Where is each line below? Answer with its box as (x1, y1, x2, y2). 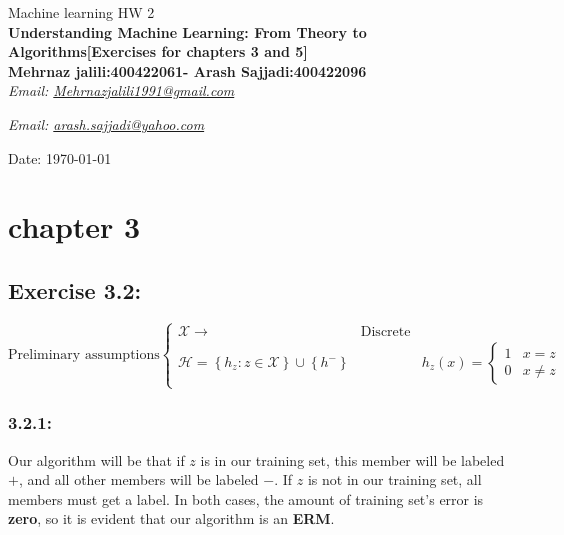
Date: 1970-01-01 (8, 147, 112, 168)
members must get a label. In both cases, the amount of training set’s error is (8, 488, 484, 509)
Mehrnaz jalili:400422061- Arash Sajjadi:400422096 (8, 60, 367, 81)
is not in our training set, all (307, 469, 482, 490)
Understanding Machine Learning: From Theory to (8, 21, 367, 42)
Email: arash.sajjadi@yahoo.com (8, 113, 205, 134)
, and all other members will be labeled (18, 469, 259, 490)
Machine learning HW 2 (8, 2, 155, 22)
